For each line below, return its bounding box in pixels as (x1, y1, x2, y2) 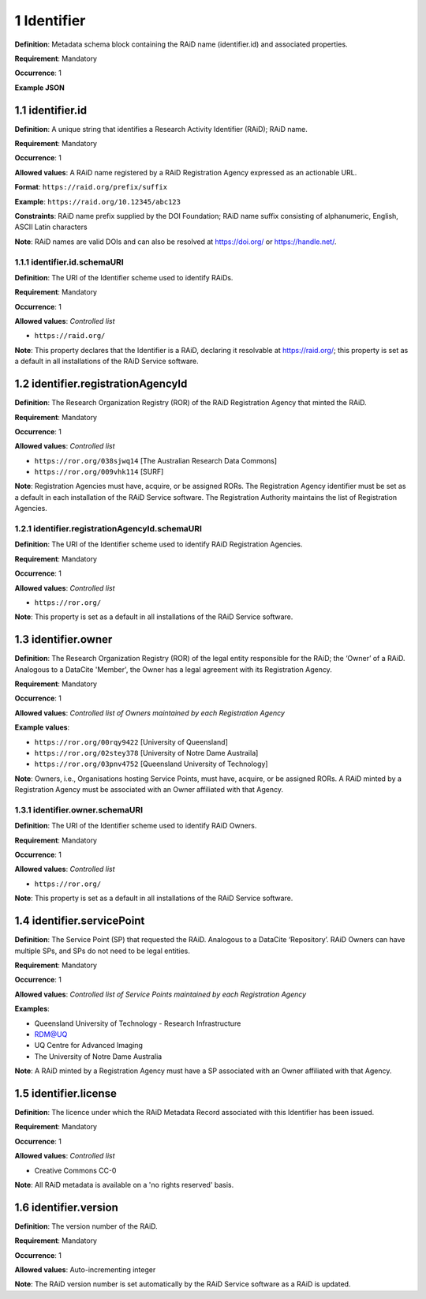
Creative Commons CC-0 (34, 1166, 117, 1175)
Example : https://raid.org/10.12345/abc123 (14, 197, 181, 206)
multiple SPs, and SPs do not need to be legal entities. (14, 946, 191, 955)
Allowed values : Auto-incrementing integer (14, 1265, 156, 1275)
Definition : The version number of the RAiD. (14, 1221, 158, 1231)
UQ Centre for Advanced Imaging (34, 1041, 144, 1050)
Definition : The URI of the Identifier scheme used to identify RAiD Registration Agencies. (14, 539, 303, 549)
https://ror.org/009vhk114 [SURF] (34, 467, 164, 477)
